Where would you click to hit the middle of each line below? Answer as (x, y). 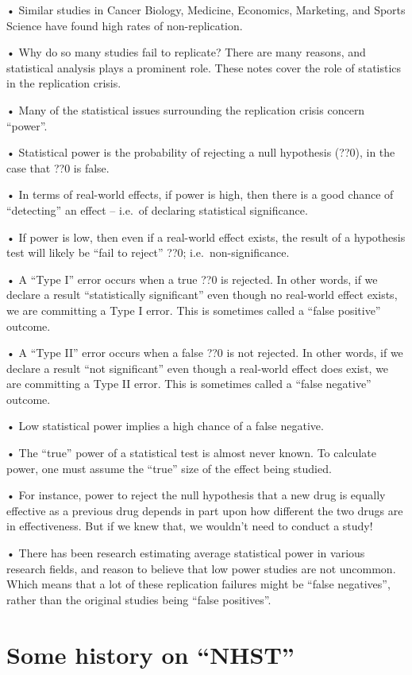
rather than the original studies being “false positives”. (139, 599)
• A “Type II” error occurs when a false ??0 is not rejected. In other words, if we (205, 353)
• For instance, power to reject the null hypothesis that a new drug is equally (196, 495)
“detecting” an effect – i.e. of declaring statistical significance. (157, 209)
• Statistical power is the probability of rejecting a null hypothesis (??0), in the (201, 152)
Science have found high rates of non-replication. (125, 25)
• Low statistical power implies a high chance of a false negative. (165, 426)
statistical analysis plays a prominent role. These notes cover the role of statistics (204, 67)
